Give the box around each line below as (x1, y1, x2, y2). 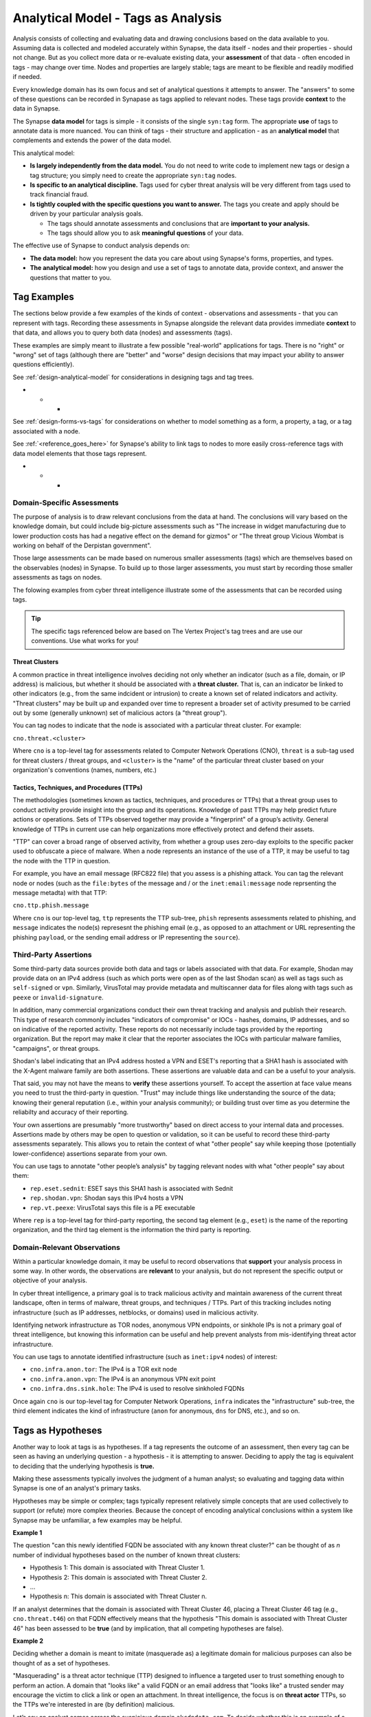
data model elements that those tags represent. (12, 449, 147, 457)
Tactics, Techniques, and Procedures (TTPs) (12, 784, 143, 792)
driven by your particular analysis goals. (30, 209, 144, 218)
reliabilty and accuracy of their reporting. (12, 1108, 129, 1116)
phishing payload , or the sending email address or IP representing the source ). (12, 933, 240, 941)
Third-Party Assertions (12, 950, 92, 959)
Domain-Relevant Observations (12, 1243, 120, 1253)
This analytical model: (12, 148, 75, 157)
